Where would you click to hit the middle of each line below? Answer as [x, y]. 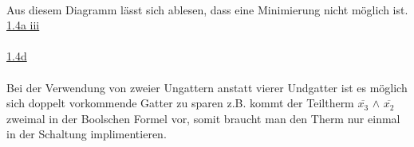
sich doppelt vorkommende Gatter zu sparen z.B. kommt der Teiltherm [180, 103]
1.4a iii [23, 25]
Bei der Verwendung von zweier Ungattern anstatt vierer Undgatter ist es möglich [207, 87]
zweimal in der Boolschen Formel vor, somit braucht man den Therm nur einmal [203, 118]
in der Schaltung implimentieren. [87, 134]
